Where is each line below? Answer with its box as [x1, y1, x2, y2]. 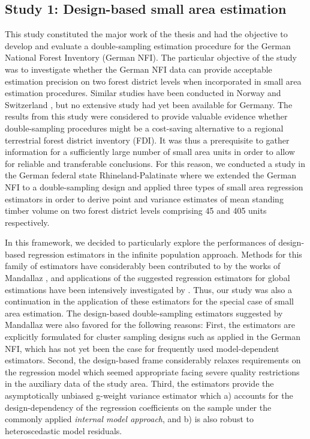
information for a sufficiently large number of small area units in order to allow [5, 145, 295, 158]
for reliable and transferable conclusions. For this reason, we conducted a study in [5, 157, 306, 169]
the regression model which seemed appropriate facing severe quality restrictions [5, 365, 300, 378]
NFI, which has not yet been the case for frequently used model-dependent [5, 342, 279, 354]
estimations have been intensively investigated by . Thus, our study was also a [5, 283, 292, 295]
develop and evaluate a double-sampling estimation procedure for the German [5, 39, 291, 52]
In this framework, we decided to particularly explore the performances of [5, 236, 276, 249]
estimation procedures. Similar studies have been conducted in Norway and [5, 86, 281, 99]
